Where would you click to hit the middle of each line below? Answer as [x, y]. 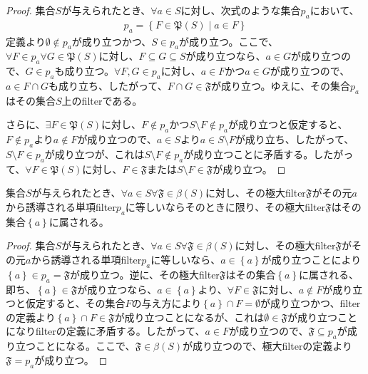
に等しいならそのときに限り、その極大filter [225, 206]
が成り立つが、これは [94, 154]
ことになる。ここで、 [85, 346]
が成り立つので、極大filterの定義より [268, 346]
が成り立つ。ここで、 [229, 41]
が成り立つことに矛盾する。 [249, 154]
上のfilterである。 [102, 100]
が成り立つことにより [311, 259]
